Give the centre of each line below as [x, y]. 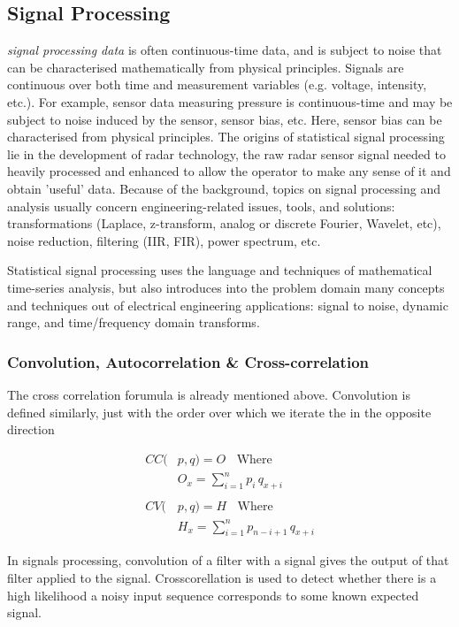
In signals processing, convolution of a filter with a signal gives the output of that [228, 560]
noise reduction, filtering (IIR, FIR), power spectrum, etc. [164, 240]
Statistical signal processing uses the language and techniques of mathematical [220, 270]
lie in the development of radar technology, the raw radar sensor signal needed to [226, 153]
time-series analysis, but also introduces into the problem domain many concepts [226, 287]
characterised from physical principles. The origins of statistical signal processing [226, 137]
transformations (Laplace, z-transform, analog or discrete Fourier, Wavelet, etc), [224, 223]
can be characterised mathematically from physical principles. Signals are [206, 67]
